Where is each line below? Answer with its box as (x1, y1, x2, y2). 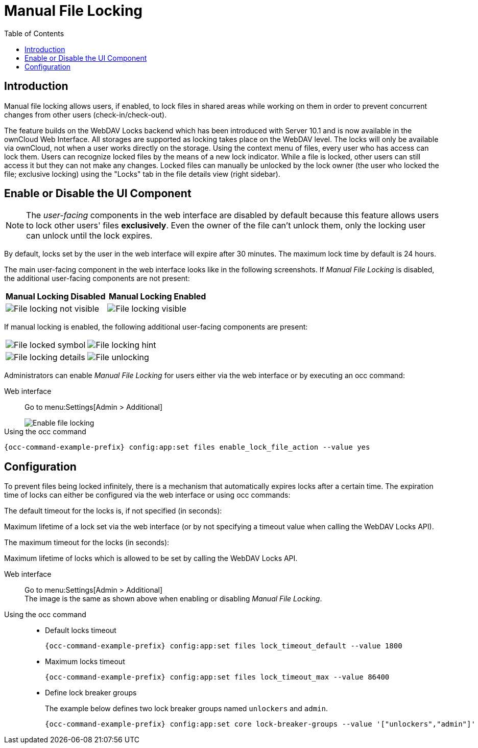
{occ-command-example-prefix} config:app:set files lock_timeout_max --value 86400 (45, 673, 390, 682)
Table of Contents (4, 29, 64, 38)
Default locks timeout (45, 626, 116, 635)
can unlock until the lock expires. (26, 230, 153, 241)
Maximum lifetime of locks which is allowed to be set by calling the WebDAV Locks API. (4, 554, 298, 563)
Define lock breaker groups (45, 688, 137, 697)
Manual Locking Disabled (6, 291, 106, 302)
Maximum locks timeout (45, 657, 125, 666)
